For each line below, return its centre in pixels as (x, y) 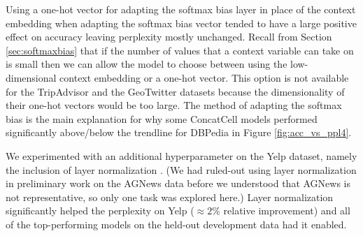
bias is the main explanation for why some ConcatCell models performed (162, 118)
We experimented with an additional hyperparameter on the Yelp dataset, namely (181, 155)
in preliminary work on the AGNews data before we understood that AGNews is (178, 183)
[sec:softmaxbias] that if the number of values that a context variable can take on (180, 50)
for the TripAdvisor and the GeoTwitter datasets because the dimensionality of (175, 91)
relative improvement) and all (287, 211)
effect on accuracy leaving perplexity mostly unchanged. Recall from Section (169, 37)
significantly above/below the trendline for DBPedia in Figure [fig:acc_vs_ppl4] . (179, 132)
